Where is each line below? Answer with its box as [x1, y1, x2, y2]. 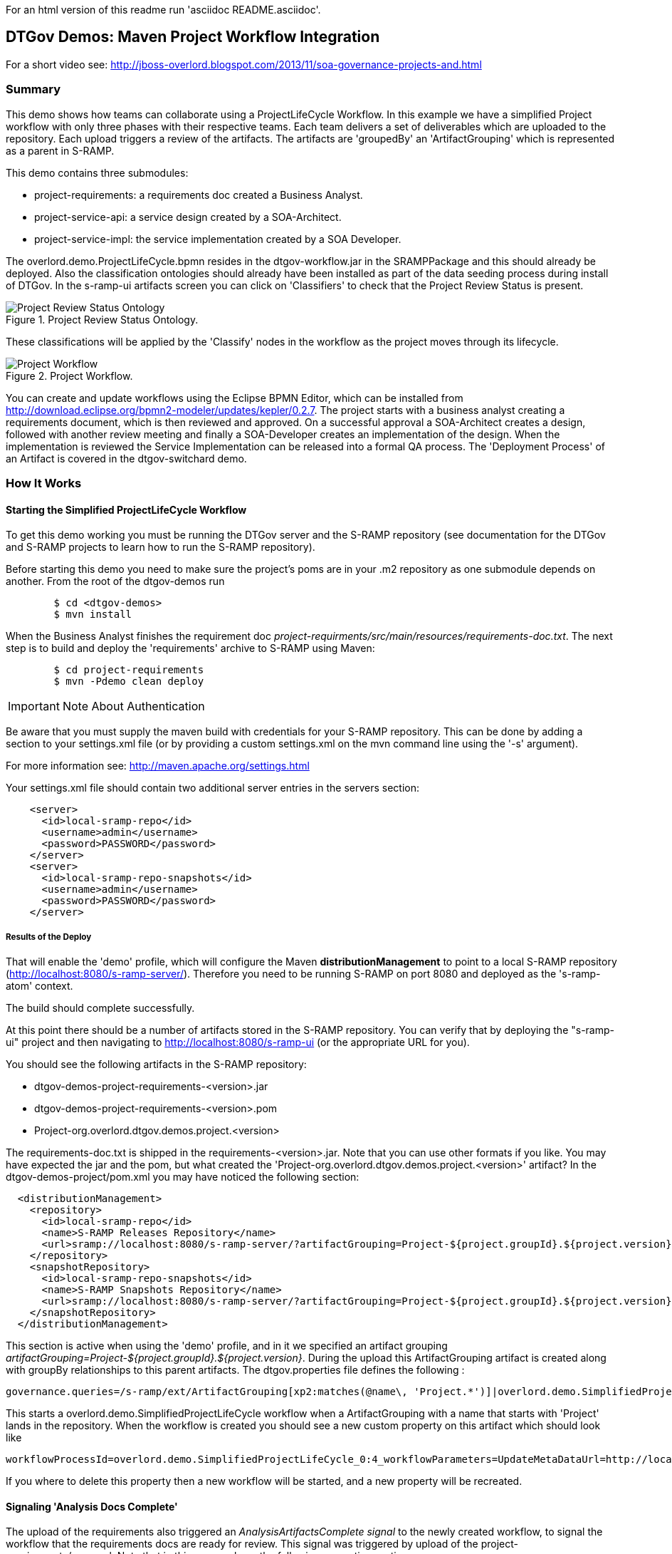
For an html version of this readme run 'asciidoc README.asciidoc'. [6, 4, 321, 16]
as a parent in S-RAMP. [6, 144, 115, 157]
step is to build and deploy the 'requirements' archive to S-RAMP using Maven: [6, 642, 375, 655]
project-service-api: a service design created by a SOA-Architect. [34, 210, 342, 223]
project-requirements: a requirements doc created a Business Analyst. [34, 188, 363, 201]
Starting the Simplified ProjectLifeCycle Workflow [6, 503, 247, 516]
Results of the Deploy [6, 931, 92, 942]
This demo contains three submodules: [6, 166, 189, 179]
